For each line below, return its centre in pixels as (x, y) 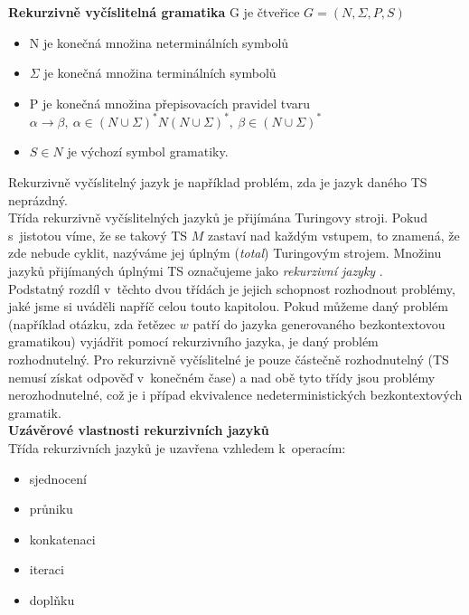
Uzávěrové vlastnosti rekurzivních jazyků (139, 430)
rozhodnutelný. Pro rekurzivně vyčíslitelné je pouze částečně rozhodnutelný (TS (229, 359)
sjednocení (58, 478)
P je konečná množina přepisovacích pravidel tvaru (170, 103)
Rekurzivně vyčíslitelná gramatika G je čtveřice (154, 12)
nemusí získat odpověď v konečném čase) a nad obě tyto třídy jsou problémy (222, 377)
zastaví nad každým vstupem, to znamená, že (334, 235)
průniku (51, 509)
